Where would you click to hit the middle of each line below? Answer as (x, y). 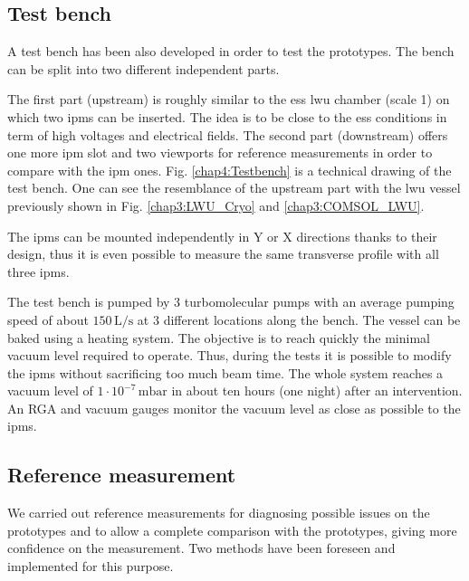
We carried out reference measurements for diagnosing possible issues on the (219, 513)
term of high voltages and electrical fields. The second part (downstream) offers (228, 134)
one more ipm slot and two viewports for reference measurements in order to (220, 152)
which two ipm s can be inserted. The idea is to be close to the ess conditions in (227, 116)
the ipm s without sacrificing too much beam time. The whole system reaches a (225, 372)
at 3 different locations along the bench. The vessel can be (299, 319)
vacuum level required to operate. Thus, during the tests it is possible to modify (230, 355)
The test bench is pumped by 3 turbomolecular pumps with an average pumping (231, 302)
